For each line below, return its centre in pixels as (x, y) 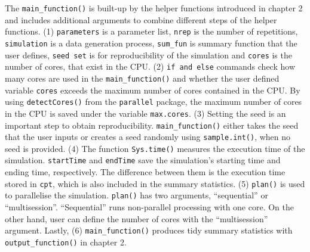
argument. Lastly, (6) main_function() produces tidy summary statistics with (149, 230)
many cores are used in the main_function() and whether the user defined (142, 78)
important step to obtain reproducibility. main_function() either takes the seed (152, 125)
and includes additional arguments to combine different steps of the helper (141, 19)
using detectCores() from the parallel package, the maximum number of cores (154, 102)
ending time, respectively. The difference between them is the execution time (145, 172)
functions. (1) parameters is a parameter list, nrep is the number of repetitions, (151, 31)
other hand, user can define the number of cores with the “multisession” (136, 218)
